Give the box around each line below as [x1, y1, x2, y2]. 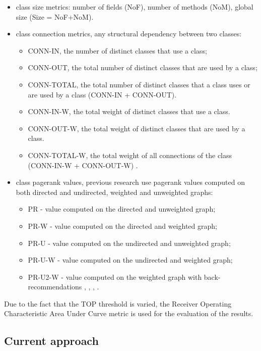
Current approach [4, 333, 99, 348]
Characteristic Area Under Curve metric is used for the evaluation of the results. [4, 308, 253, 319]
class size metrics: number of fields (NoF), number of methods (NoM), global [16, 2, 253, 12]
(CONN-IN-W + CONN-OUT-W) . [28, 160, 138, 170]
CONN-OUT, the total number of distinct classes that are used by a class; [28, 62, 257, 73]
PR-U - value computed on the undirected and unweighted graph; [28, 237, 231, 248]
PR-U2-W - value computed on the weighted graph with [28, 271, 202, 282]
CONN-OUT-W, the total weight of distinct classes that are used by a [28, 123, 245, 133]
